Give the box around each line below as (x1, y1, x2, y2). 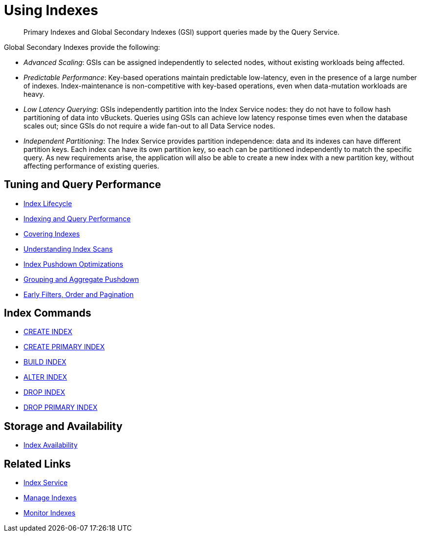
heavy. (23, 89, 45, 98)
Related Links (4, 457, 71, 470)
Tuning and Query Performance (4, 178, 161, 191)
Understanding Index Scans (23, 244, 113, 253)
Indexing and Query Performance (23, 214, 131, 223)
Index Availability (23, 441, 78, 450)
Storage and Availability (4, 420, 123, 432)
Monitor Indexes (23, 509, 76, 517)
